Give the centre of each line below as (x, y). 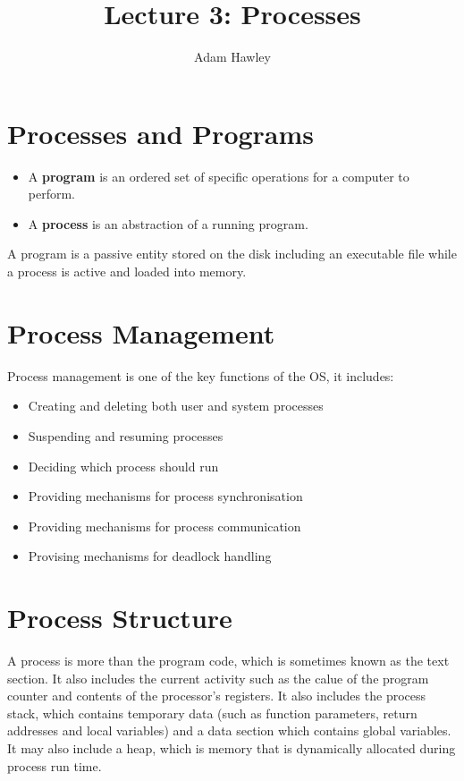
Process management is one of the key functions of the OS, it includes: (201, 375)
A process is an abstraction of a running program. (168, 223)
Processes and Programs (161, 133)
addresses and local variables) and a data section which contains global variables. (229, 730)
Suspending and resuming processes (126, 435)
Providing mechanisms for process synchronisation (165, 496)
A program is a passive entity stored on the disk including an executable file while (232, 254)
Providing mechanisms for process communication (165, 526)
